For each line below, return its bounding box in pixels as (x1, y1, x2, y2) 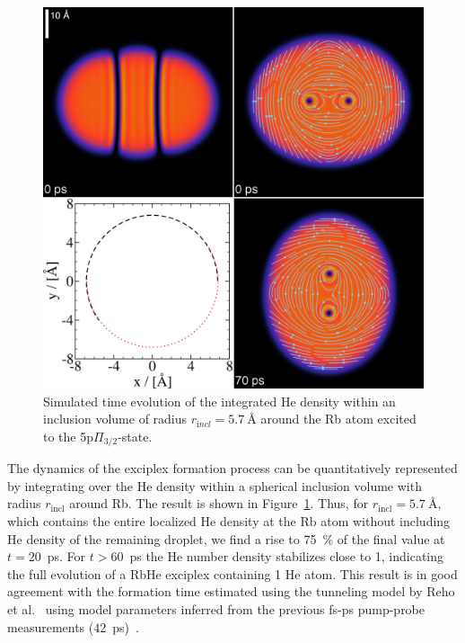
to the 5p (43, 426, 93, 445)
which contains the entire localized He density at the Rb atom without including (7, 512, 451, 531)
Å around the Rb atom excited (247, 409, 417, 428)
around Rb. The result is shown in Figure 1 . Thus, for (69, 494, 369, 513)
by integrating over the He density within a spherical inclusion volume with (7, 476, 422, 495)
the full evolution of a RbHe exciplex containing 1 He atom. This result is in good (7, 564, 458, 583)
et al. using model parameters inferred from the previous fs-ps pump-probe (7, 599, 426, 618)
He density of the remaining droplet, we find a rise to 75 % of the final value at (7, 529, 445, 548)
